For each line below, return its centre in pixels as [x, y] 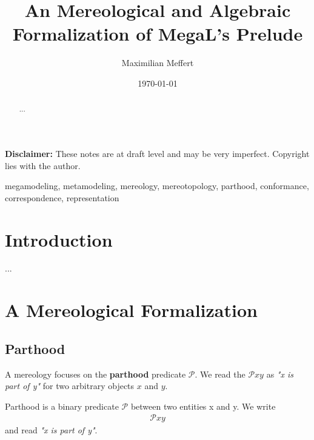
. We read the [220, 374]
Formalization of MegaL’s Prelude [158, 34]
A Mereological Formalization [131, 310]
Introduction [59, 239]
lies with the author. [43, 165]
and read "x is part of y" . [51, 430]
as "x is [280, 374]
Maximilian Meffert [158, 63]
